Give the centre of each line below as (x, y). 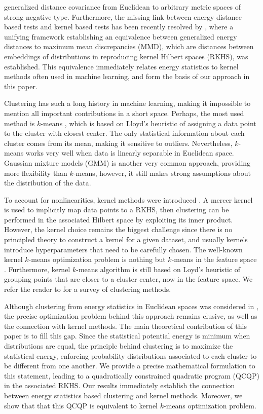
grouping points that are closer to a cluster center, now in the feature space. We (128, 279)
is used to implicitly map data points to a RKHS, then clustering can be (117, 210)
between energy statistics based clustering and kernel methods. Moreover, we (123, 395)
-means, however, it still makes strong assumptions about (162, 173)
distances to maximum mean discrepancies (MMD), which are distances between (129, 46)
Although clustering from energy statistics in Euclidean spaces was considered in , (131, 306)
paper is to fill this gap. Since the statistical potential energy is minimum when (127, 336)
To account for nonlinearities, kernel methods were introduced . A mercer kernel (128, 199)
